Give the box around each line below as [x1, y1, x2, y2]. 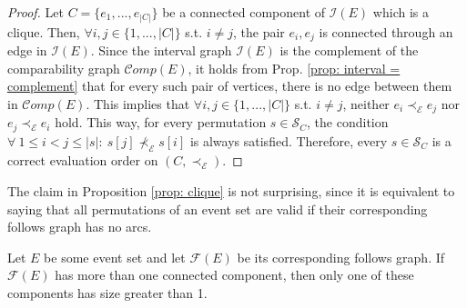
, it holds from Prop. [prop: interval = [188, 58, 401, 77]
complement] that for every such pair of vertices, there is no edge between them [7, 76, 452, 95]
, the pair [233, 22, 285, 41]
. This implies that [86, 94, 190, 113]
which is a [372, 3, 429, 21]
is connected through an [319, 22, 453, 41]
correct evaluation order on [7, 151, 158, 170]
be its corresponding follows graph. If [237, 247, 445, 266]
